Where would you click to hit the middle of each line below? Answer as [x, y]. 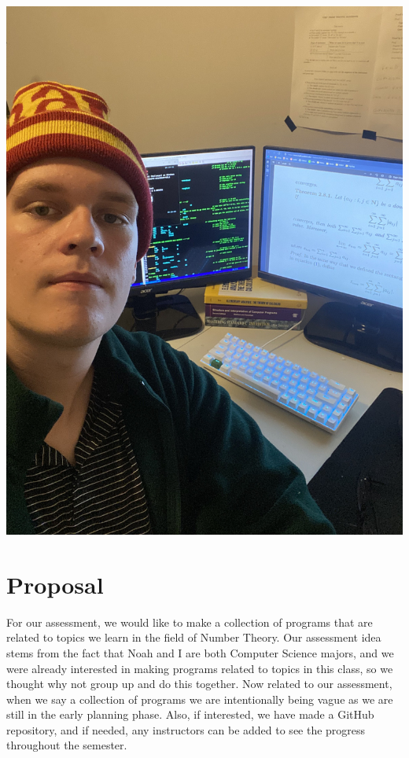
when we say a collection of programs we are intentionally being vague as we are [200, 699]
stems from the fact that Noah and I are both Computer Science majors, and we [200, 652]
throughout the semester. [67, 745]
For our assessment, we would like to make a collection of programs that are [190, 622]
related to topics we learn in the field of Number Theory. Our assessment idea [194, 637]
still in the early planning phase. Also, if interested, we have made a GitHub [190, 714]
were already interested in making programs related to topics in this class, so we [200, 668]
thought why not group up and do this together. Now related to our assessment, [199, 684]
